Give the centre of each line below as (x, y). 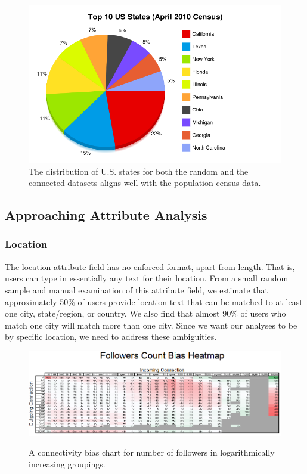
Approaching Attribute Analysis (106, 215)
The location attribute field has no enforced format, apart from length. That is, (150, 266)
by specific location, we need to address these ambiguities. (111, 337)
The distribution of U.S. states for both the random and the (139, 171)
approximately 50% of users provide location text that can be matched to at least (154, 301)
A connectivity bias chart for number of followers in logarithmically (152, 452)
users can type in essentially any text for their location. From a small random (147, 278)
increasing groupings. (67, 464)
